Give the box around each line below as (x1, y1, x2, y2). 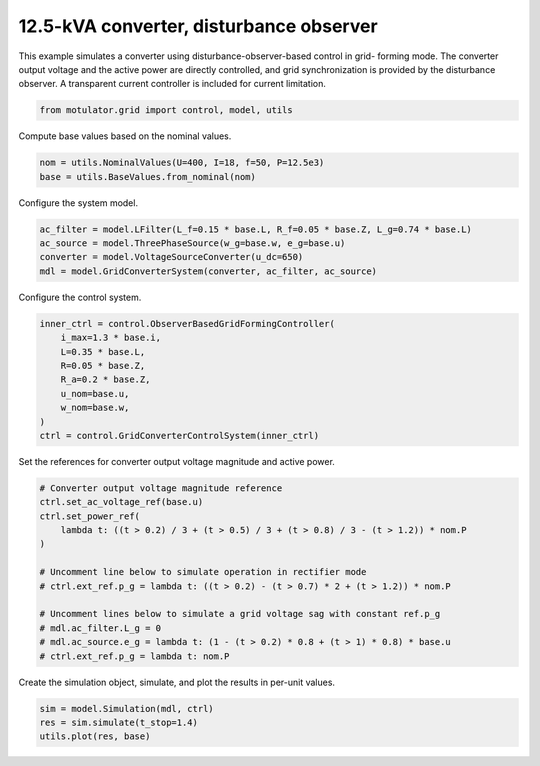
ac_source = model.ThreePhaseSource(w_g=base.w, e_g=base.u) (39, 238, 346, 249)
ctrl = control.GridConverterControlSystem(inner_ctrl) (39, 430, 320, 441)
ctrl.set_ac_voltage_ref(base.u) (39, 496, 204, 508)
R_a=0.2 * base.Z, (60, 374, 151, 385)
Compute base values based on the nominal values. (18, 130, 232, 142)
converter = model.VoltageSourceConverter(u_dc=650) (39, 251, 304, 263)
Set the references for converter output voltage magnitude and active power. (18, 455, 335, 467)
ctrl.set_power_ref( (39, 510, 140, 522)
